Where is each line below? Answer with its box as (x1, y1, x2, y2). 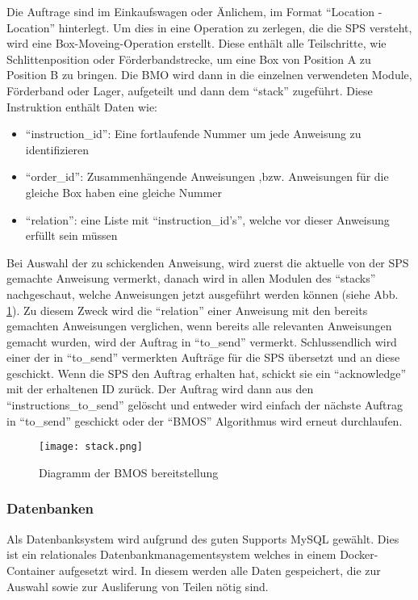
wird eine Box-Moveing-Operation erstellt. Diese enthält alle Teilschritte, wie (6, 35, 387, 52)
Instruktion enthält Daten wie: (6, 98, 157, 115)
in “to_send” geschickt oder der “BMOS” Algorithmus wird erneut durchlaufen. (6, 412, 403, 429)
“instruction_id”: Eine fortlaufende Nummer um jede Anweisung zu (25, 125, 362, 142)
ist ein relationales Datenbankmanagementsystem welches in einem (6, 546, 336, 563)
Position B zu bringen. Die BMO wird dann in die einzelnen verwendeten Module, (6, 66, 412, 83)
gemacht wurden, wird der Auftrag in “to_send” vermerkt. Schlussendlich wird (6, 333, 397, 350)
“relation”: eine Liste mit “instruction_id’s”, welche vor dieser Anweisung (25, 211, 390, 228)
